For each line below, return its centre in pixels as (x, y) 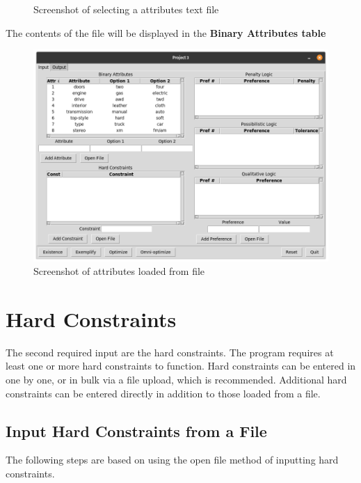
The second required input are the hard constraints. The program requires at (170, 352)
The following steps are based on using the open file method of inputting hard (172, 460)
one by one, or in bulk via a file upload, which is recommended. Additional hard (176, 380)
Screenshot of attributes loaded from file (119, 271)
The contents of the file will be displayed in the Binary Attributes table (166, 32)
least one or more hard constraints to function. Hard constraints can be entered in (181, 366)
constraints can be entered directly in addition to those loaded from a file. (163, 393)
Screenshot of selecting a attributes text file (126, 9)
